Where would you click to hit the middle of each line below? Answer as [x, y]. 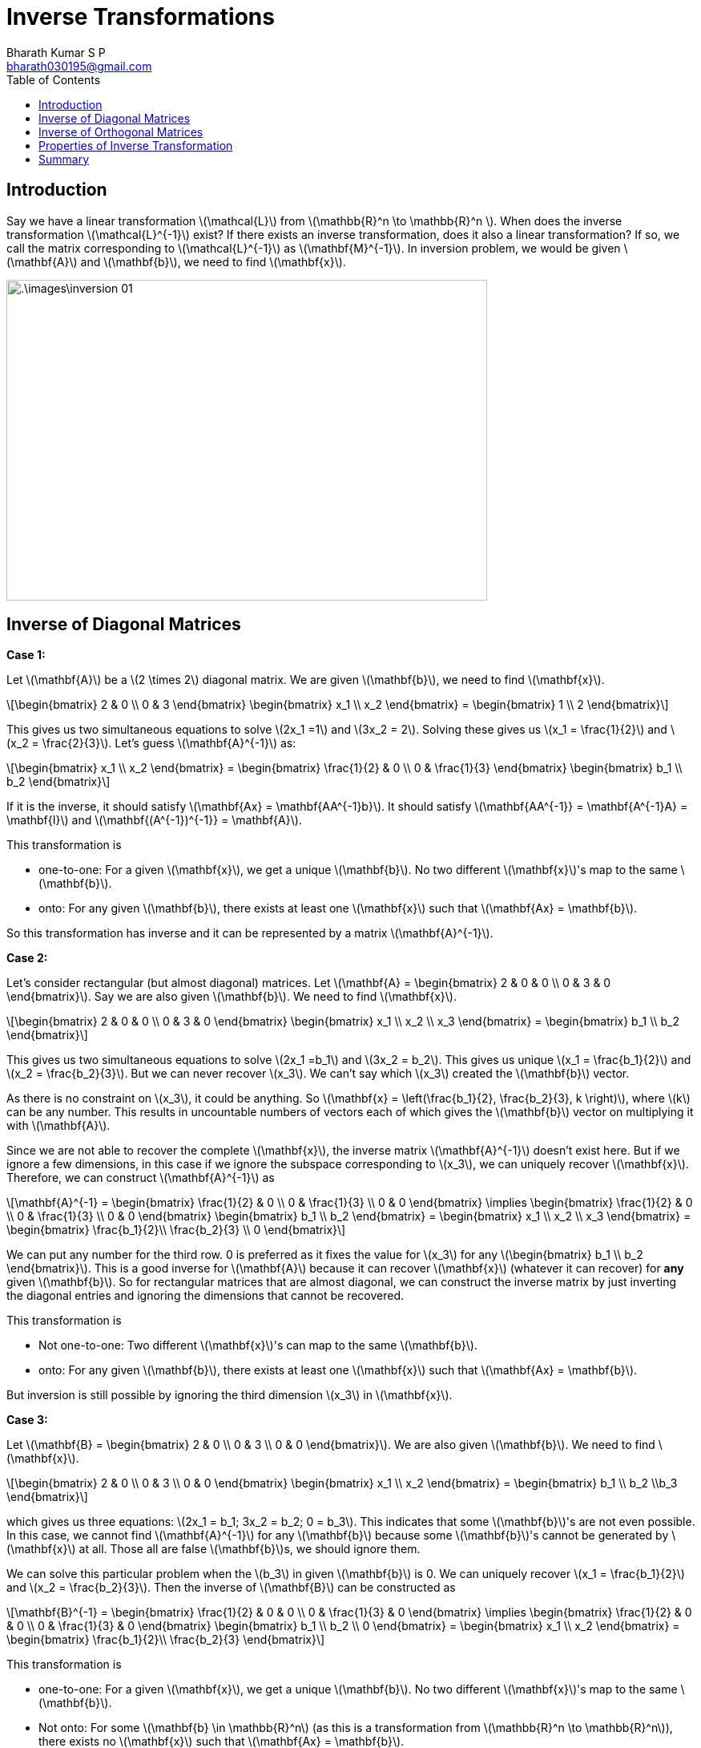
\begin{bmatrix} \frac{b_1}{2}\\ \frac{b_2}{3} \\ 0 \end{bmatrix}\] [176, 1230]
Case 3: [27, 1420]
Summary [64, 159]
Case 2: [27, 958]
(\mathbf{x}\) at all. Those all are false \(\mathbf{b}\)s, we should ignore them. [214, 1549]
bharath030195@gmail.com [79, 66]
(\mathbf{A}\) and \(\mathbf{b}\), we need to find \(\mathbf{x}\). [176, 261]
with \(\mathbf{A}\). [58, 1126]
